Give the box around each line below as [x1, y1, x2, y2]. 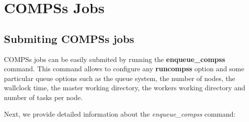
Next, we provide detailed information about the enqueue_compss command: [4, 108, 236, 119]
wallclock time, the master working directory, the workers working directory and [4, 82, 246, 93]
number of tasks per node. [4, 92, 83, 102]
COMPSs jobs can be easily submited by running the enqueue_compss [4, 54, 225, 64]
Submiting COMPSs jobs [4, 31, 135, 46]
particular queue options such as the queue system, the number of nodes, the [4, 73, 235, 83]
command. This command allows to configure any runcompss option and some [4, 63, 245, 74]
